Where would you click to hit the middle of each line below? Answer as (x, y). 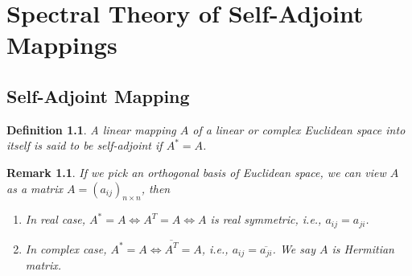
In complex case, (66, 248)
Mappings (62, 45)
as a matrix (35, 188)
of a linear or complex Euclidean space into (299, 129)
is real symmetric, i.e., (266, 219)
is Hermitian (363, 248)
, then (156, 188)
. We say (294, 248)
